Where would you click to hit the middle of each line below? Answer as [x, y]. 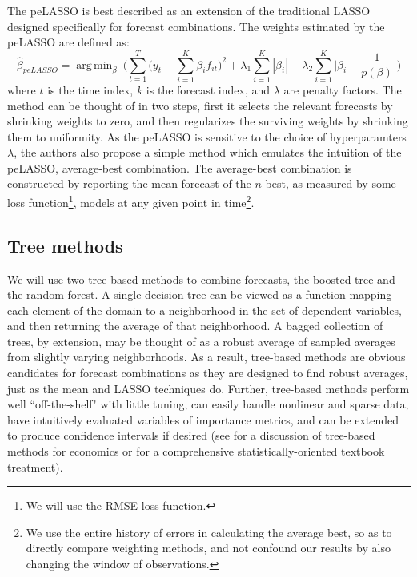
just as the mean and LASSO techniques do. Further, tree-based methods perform [208, 388]
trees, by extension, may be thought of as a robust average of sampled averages [201, 341]
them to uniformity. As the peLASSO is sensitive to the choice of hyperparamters [207, 136]
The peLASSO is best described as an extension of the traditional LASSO [189, 10]
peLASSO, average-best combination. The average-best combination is [180, 167]
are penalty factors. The [343, 89]
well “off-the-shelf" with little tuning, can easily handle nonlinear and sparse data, [208, 404]
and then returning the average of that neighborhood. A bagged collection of [195, 326]
